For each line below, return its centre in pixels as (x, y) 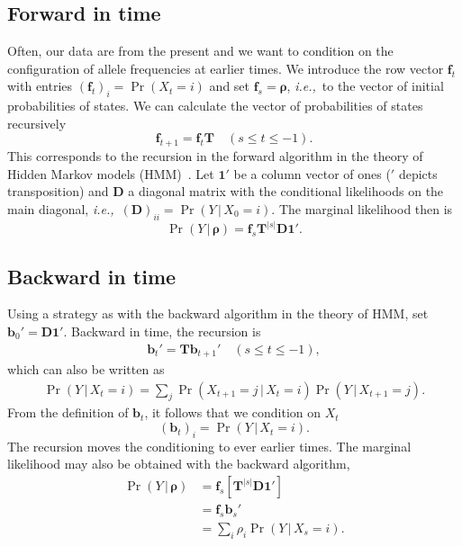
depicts (418, 173)
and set (230, 86)
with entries (40, 86)
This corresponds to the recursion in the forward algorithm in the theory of (215, 156)
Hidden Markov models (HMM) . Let (111, 173)
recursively (37, 123)
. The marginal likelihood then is (362, 208)
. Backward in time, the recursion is (162, 331)
